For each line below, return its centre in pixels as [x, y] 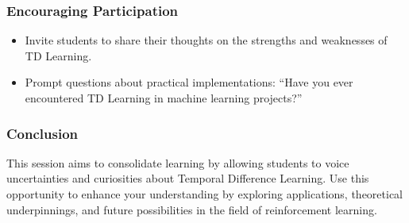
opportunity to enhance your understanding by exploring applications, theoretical [204, 194]
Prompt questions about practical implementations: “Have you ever [189, 82]
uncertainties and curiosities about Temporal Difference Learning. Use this [188, 178]
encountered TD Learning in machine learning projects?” [164, 98]
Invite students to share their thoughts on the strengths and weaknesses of [206, 40]
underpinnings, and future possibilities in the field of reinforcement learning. [192, 209]
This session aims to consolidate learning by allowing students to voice [178, 162]
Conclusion [42, 133]
